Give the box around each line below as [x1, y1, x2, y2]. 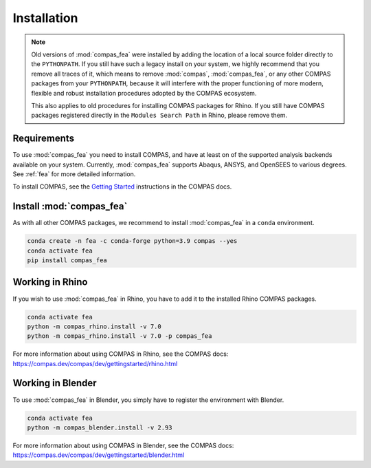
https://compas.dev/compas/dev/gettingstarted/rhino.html [12, 359, 178, 368]
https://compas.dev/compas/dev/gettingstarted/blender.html [12, 451, 185, 459]
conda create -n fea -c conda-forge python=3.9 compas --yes [27, 237, 238, 245]
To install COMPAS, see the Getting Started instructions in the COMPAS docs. [12, 182, 232, 191]
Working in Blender [12, 377, 97, 389]
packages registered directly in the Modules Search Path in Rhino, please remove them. [31, 111, 288, 120]
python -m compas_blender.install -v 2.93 [27, 423, 172, 432]
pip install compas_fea [27, 257, 108, 264]
